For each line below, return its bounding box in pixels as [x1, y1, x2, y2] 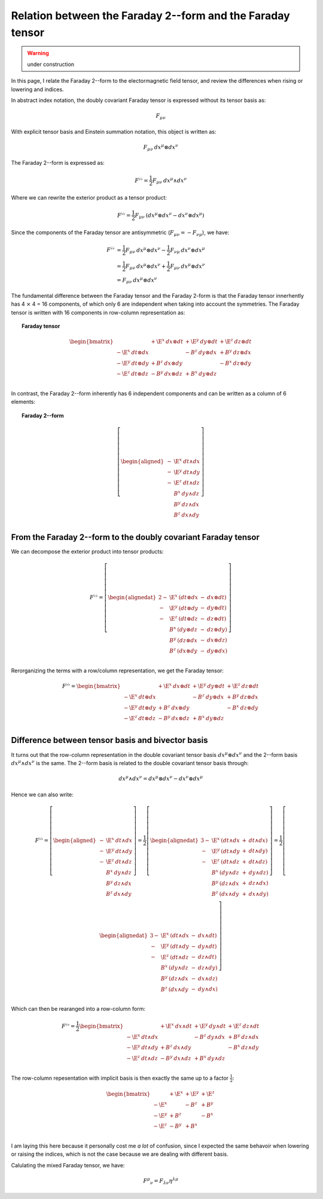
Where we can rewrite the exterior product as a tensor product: [11, 194, 167, 201]
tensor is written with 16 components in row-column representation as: [11, 309, 185, 316]
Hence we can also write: [11, 791, 74, 798]
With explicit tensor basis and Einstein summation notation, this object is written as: [11, 128, 217, 135]
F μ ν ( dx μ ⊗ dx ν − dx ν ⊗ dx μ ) [135, 210, 205, 220]
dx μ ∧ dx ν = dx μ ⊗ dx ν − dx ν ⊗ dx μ [118, 774, 203, 782]
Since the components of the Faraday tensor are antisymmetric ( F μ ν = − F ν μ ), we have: [11, 229, 230, 238]
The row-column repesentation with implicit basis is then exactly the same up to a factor [11, 1074, 229, 1082]
